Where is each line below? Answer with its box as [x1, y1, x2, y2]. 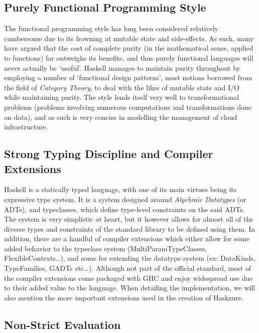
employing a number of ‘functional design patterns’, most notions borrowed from [4, 72, 252, 83]
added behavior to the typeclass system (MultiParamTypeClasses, [4, 243, 207, 253]
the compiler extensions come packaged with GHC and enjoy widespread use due [4, 272, 253, 283]
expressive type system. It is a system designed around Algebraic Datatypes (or [4, 194, 246, 204]
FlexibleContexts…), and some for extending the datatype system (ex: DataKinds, [4, 253, 255, 263]
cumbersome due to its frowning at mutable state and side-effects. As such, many [4, 33, 254, 43]
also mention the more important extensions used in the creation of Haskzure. [4, 292, 243, 302]
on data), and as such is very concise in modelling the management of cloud [4, 111, 237, 122]
